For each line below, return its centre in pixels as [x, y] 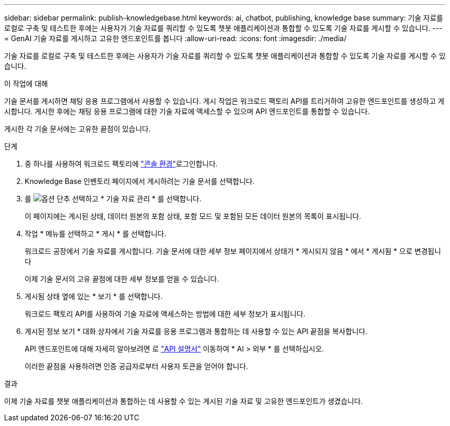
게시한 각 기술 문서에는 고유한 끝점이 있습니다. [78, 129]
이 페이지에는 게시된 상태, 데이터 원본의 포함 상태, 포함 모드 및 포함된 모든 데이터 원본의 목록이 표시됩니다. [193, 216]
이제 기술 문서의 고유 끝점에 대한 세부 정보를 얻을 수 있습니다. [122, 279]
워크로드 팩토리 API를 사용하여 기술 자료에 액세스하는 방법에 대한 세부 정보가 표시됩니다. [165, 314]
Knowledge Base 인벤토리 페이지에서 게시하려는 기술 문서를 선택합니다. [140, 181]
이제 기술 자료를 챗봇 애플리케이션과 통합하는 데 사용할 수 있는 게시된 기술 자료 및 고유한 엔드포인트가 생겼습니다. [184, 401]
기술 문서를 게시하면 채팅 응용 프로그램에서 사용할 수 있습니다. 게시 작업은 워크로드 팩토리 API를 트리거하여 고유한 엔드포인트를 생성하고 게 [224, 101]
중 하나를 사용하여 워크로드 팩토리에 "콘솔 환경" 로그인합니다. [121, 164]
